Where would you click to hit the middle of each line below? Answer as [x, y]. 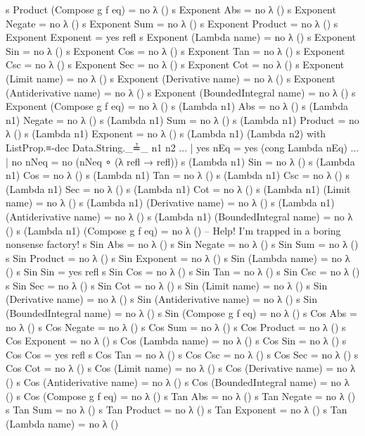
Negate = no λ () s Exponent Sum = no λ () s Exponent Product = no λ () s [172, 23]
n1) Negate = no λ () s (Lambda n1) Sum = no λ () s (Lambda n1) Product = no [182, 119]
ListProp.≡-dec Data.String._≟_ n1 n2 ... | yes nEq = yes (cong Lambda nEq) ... [182, 147]
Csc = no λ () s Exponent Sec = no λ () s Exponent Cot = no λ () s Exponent [175, 64]
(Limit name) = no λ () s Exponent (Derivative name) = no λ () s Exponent [171, 78]
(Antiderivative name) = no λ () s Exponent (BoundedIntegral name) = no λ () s [181, 92]
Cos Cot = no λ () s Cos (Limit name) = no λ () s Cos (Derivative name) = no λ [181, 368]
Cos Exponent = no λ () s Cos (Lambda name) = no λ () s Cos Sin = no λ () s [176, 341]
